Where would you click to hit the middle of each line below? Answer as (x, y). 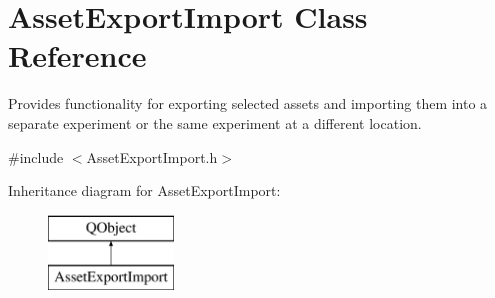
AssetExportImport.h (152, 156)
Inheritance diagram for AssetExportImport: (144, 190)
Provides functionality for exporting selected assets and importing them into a (248, 103)
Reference (77, 55)
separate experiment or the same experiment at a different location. (215, 122)
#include (36, 156)
